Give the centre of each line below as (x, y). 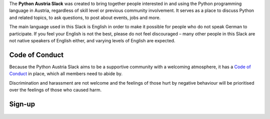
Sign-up (22, 104)
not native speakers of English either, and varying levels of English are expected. (92, 40)
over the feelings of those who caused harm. (55, 90)
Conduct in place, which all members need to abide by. (66, 74)
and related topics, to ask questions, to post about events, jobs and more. (85, 17)
